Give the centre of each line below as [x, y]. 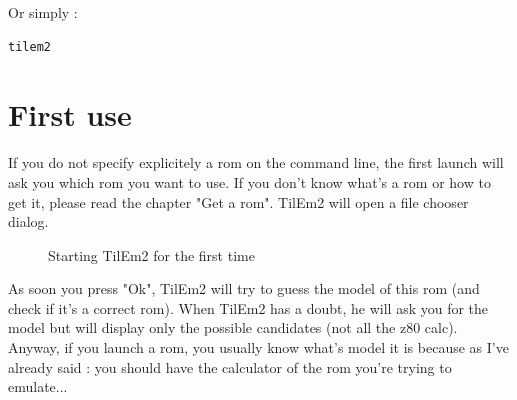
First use [70, 114]
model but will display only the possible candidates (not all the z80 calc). [233, 327]
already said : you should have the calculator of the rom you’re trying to [230, 366]
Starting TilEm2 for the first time [151, 254]
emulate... [38, 386]
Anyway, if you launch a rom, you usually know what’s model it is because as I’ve [258, 347]
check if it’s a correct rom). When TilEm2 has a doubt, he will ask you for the [248, 307]
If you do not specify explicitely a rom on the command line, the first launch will [256, 162]
